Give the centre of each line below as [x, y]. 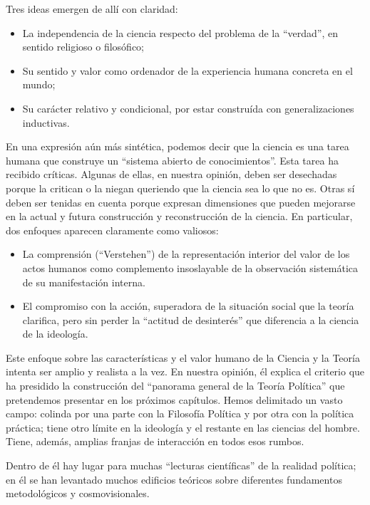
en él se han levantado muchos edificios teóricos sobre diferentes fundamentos [174, 479]
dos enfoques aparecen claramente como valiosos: [112, 230]
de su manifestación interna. [84, 282]
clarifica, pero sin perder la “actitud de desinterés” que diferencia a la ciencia [191, 319]
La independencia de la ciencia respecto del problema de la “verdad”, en [180, 32]
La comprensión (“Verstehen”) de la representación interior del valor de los [186, 254]
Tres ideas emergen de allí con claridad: [92, 9]
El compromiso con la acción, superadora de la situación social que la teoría [188, 306]
